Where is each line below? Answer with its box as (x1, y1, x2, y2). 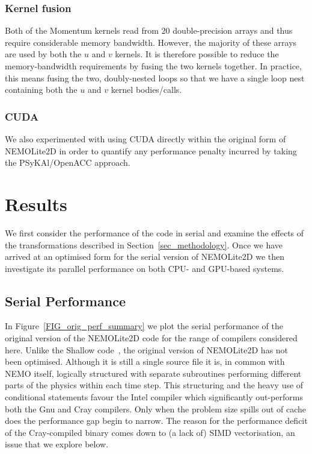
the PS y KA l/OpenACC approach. (5, 156, 130, 169)
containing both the (5, 83, 78, 96)
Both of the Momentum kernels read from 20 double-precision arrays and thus (5, 24, 293, 37)
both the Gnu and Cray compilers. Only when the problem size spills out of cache (5, 402, 307, 415)
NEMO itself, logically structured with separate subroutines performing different (5, 367, 302, 379)
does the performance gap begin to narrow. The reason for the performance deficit (5, 414, 308, 427)
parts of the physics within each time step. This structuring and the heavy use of (5, 379, 304, 391)
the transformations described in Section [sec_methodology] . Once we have (5, 238, 283, 251)
